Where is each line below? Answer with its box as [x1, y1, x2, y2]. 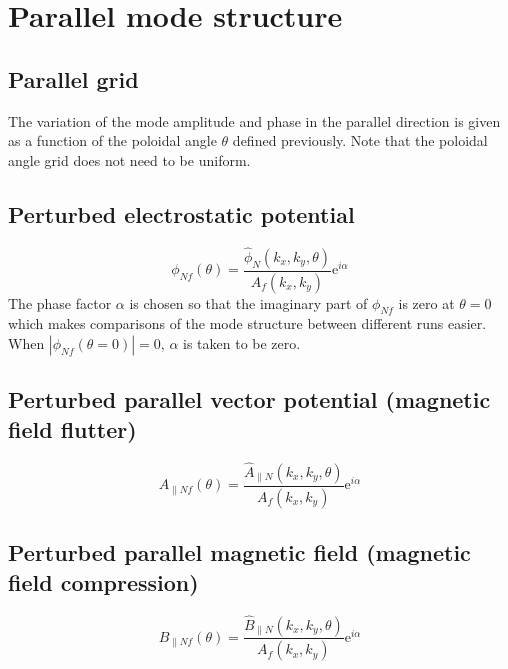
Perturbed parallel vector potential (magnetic [8, 384, 491, 415]
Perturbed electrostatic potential [8, 198, 355, 229]
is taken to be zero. [183, 333, 301, 354]
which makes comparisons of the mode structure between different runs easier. [8, 313, 487, 334]
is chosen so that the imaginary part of [129, 292, 368, 313]
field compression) [8, 566, 199, 597]
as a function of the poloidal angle [8, 130, 217, 151]
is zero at [398, 292, 455, 313]
